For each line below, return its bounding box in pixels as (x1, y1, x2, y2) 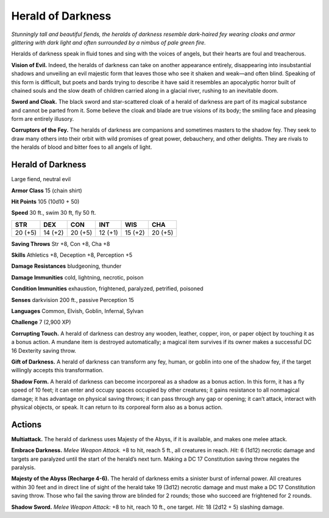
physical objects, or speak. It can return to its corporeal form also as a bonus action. (11, 403, 223, 411)
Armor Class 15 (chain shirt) (11, 187, 82, 194)
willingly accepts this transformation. (11, 367, 104, 374)
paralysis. (11, 464, 36, 471)
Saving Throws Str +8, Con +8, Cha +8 (11, 240, 110, 247)
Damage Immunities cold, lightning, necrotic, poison (11, 273, 144, 281)
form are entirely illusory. (11, 115, 74, 123)
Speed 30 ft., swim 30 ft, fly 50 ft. (11, 209, 97, 217)
